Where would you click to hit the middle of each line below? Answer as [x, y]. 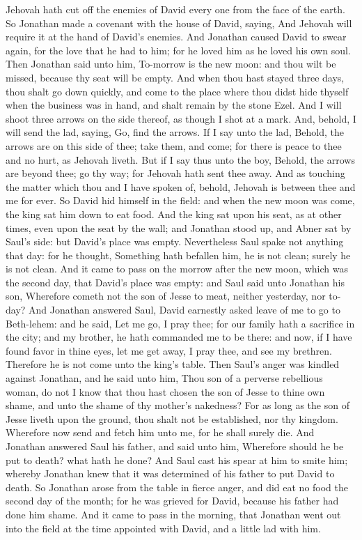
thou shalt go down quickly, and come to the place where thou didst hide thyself [177, 91]
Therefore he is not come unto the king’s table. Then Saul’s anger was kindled [173, 364]
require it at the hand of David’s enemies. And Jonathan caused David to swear [176, 37]
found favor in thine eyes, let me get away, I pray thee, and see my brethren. [169, 350]
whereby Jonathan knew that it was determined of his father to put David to [170, 473]
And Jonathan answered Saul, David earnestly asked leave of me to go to [184, 310]
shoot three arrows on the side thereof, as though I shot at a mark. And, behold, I [181, 118]
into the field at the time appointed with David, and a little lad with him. [163, 528]
